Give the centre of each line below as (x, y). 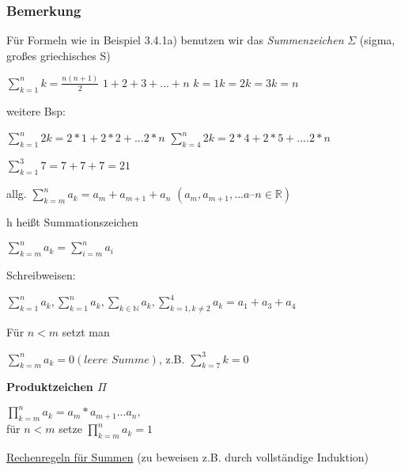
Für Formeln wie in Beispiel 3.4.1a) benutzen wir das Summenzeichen (175, 40)
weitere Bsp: (36, 110)
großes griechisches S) (59, 55)
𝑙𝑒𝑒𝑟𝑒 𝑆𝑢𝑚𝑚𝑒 (117, 360)
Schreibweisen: (41, 275)
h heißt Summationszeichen (72, 222)
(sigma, (377, 40)
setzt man (86, 331)
